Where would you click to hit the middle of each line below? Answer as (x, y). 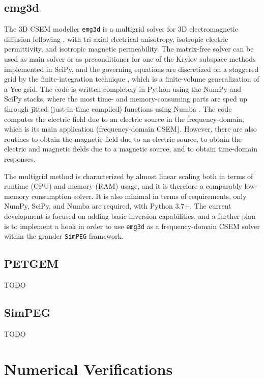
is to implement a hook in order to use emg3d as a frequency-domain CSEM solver (132, 226)
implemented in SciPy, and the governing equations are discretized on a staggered (131, 69)
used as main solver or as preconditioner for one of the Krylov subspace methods (130, 59)
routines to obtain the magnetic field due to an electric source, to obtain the (123, 138)
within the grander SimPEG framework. (64, 236)
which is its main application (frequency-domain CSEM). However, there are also (130, 129)
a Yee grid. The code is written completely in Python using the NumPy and (123, 89)
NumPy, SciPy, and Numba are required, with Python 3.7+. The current (118, 206)
